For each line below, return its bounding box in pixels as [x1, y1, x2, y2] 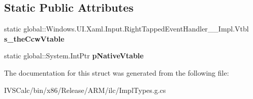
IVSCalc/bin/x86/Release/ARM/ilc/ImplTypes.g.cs [4, 84, 166, 95]
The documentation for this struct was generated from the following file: [4, 67, 229, 78]
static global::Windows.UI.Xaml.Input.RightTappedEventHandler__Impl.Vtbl [4, 23, 249, 34]
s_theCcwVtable [4, 33, 65, 44]
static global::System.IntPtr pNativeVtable [4, 50, 144, 61]
